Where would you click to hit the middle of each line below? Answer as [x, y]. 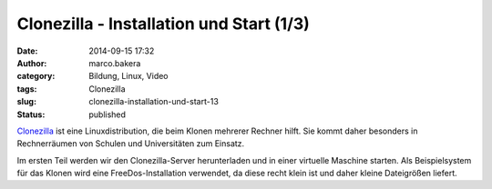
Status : [31, 114]
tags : [27, 89]
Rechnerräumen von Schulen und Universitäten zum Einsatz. [131, 144]
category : [36, 76]
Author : [32, 63]
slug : [26, 102]
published [108, 114]
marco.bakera [115, 63]
